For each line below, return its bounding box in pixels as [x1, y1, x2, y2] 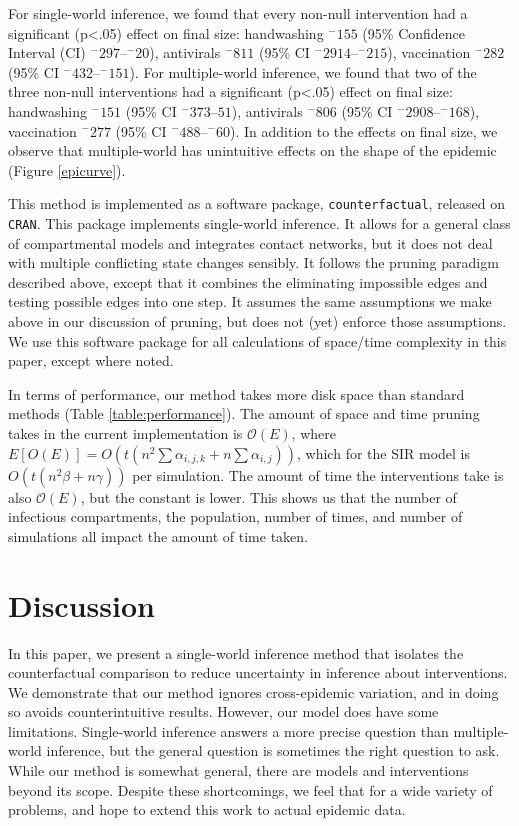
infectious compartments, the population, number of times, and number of [8, 506, 463, 527]
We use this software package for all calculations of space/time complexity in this [8, 330, 507, 351]
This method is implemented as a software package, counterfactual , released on [8, 193, 505, 214]
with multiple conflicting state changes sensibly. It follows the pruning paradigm [8, 252, 499, 273]
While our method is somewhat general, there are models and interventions [8, 760, 469, 781]
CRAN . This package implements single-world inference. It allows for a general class [8, 213, 511, 233]
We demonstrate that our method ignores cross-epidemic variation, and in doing [8, 681, 499, 702]
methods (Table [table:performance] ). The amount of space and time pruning [8, 403, 480, 424]
